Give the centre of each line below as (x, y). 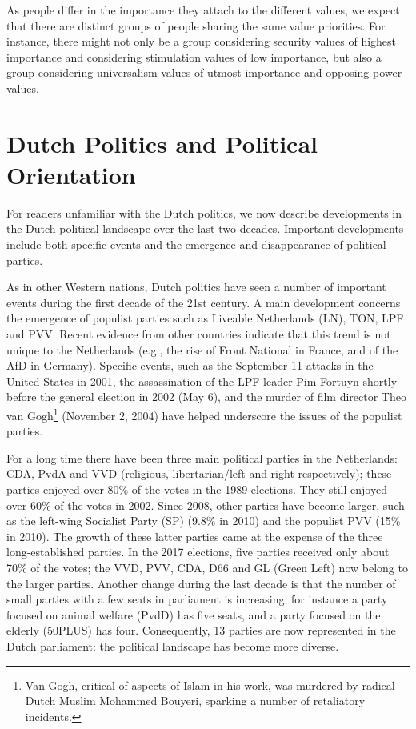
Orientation (71, 174)
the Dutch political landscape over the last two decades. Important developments (205, 228)
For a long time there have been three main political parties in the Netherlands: (202, 457)
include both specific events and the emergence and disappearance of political (196, 244)
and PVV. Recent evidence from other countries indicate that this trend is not (199, 334)
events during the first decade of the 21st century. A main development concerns (204, 302)
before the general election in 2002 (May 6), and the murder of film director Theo (206, 397)
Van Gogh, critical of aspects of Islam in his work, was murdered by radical (210, 685)
